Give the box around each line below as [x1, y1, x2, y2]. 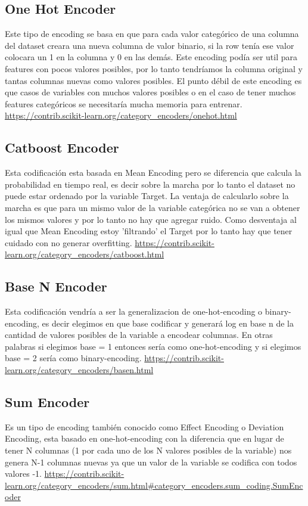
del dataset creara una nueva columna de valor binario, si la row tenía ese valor [5, 39, 294, 51]
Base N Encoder [5, 277, 107, 296]
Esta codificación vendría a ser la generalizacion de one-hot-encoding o [5, 305, 263, 318]
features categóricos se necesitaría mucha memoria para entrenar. [5, 97, 242, 110]
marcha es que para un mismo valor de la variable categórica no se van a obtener [5, 201, 300, 213]
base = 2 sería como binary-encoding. [5, 352, 142, 364]
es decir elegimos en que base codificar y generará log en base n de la [42, 316, 294, 329]
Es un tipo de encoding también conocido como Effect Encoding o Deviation [5, 420, 284, 433]
